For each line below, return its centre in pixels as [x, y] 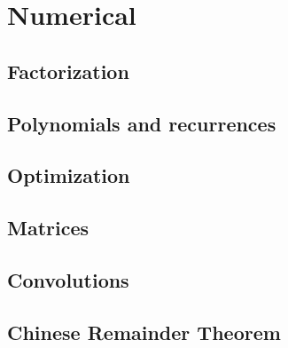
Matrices [48, 228]
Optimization [69, 175]
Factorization [68, 71]
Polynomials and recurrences [142, 123]
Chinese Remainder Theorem [144, 332]
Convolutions [68, 279]
